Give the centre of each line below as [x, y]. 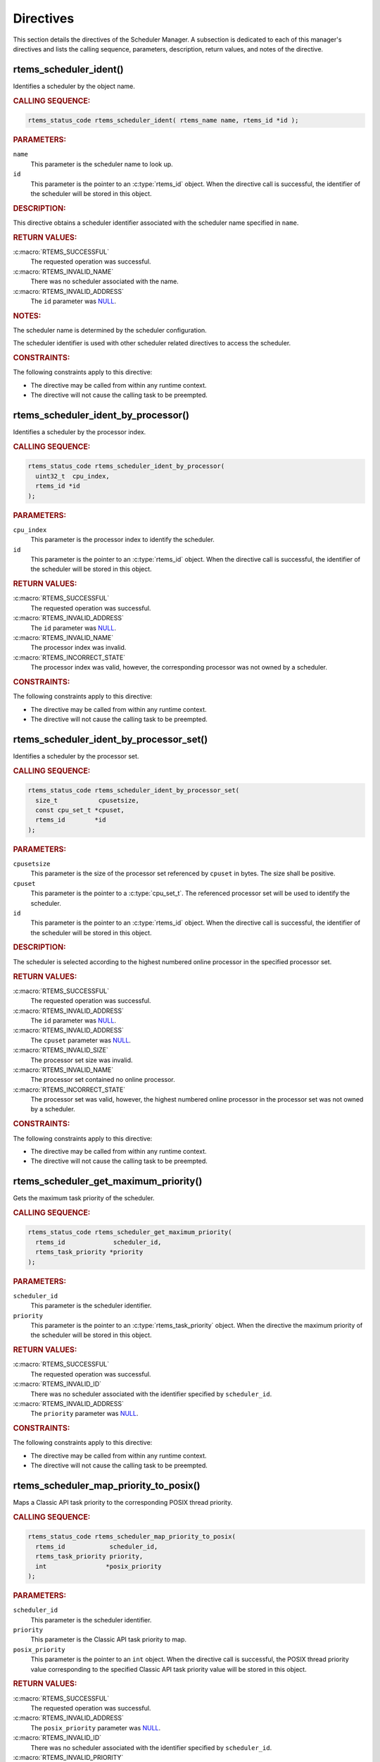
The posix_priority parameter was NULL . [96, 1727]
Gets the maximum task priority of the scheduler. [84, 1198]
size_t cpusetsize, [88, 800]
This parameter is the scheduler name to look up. [102, 164]
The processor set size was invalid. [82, 1060]
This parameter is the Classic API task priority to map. [108, 1639]
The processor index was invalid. [78, 648]
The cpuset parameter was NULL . [81, 1040]
